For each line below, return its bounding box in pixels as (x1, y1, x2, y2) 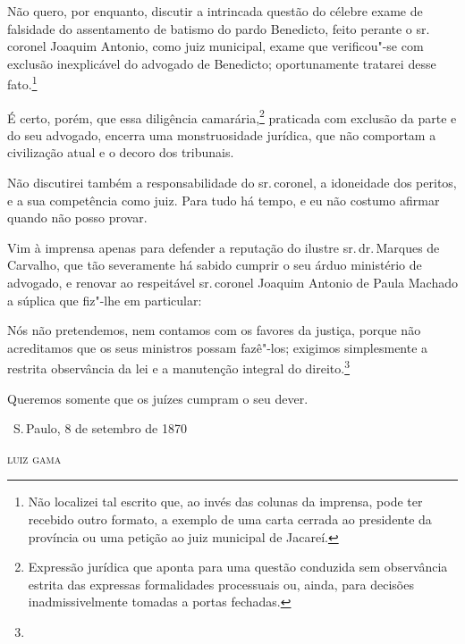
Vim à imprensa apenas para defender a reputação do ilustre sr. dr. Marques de (7, 238, 440, 256)
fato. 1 (7, 72, 38, 94)
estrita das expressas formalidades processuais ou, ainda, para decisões (28, 574, 414, 593)
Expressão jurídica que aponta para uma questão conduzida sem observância (28, 557, 448, 576)
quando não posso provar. (7, 208, 148, 227)
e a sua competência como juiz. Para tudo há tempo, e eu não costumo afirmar (7, 190, 440, 209)
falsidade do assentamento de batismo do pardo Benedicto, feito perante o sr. (7, 19, 430, 38)
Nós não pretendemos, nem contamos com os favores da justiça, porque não (7, 321, 421, 339)
